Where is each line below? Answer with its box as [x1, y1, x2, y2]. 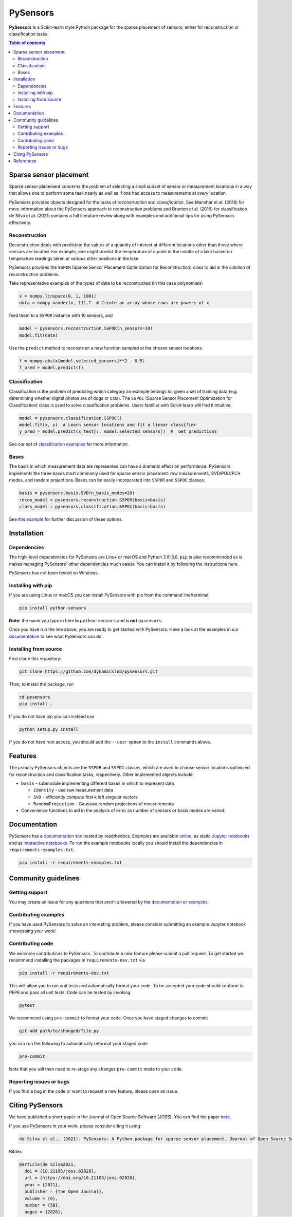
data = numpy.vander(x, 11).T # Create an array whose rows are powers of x [19, 300, 209, 306]
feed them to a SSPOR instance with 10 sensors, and [9, 313, 113, 318]
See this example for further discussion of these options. [9, 516, 123, 522]
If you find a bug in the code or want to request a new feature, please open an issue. [9, 1088, 179, 1094]
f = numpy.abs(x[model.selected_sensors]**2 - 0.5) [19, 358, 146, 364]
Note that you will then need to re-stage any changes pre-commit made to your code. [9, 1066, 183, 1072]
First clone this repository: [9, 655, 62, 662]
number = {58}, [24, 1202, 61, 1208]
